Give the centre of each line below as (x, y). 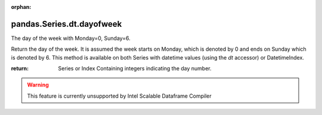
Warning (38, 85)
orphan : (21, 7)
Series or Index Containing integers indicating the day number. (135, 69)
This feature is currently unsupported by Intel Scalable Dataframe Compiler (119, 96)
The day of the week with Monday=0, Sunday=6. (71, 38)
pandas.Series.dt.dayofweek (66, 24)
